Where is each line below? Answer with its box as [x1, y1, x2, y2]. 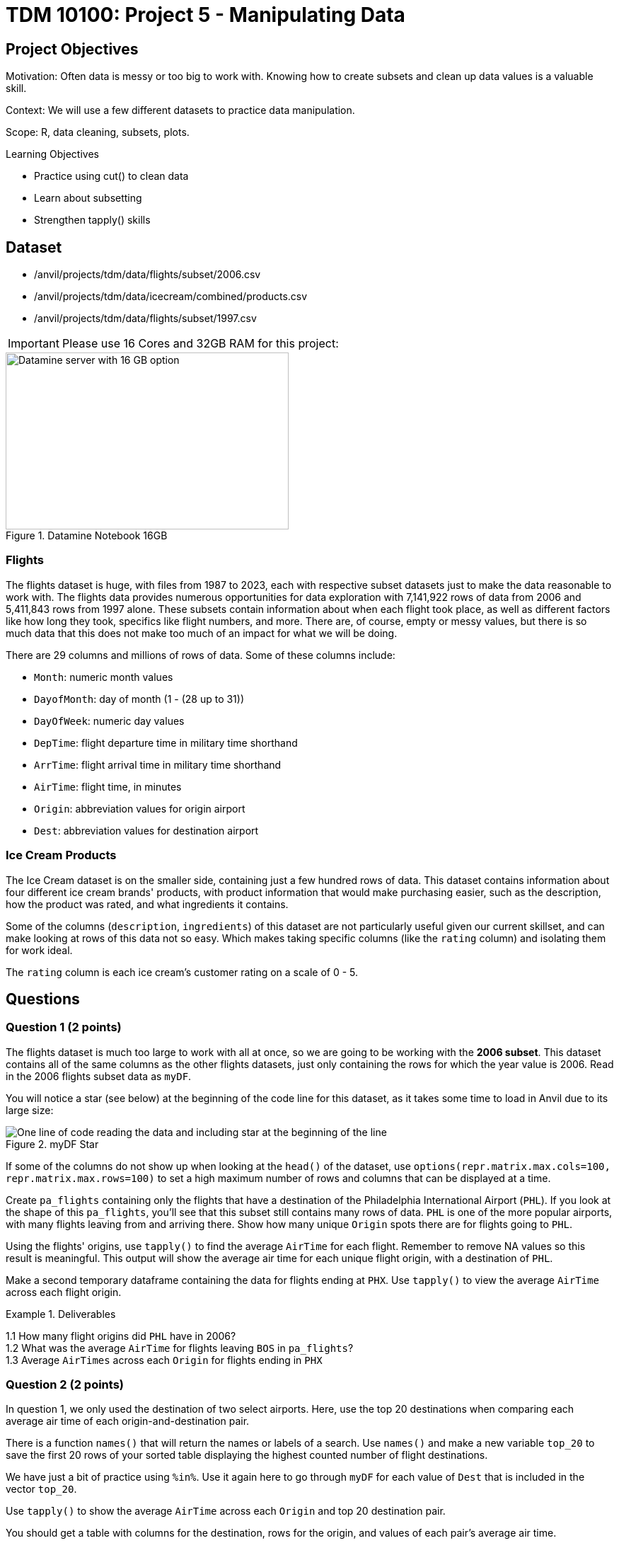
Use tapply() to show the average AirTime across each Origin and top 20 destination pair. [6, 1505, 446, 1518]
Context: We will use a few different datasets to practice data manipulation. [6, 104, 355, 117]
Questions [6, 990, 80, 1008]
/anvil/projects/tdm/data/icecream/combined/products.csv [34, 290, 308, 303]
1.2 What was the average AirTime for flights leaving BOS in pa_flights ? [6, 1341, 354, 1354]
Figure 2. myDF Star [6, 1137, 99, 1150]
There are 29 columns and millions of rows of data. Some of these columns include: [6, 648, 395, 661]
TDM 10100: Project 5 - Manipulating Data [6, 3, 405, 27]
